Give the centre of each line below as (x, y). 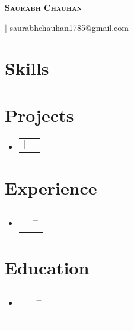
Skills (27, 68)
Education (47, 267)
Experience (51, 187)
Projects (39, 115)
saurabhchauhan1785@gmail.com (69, 27)
